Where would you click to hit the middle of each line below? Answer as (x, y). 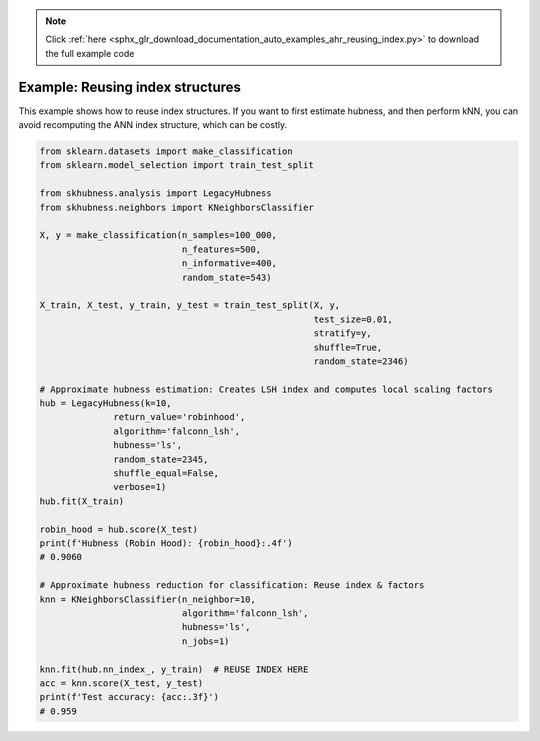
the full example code (90, 53)
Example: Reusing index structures (130, 86)
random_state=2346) (361, 361)
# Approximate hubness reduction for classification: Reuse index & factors (232, 585)
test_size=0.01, (353, 319)
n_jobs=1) (205, 641)
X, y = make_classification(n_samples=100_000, (158, 235)
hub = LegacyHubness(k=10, (105, 403)
